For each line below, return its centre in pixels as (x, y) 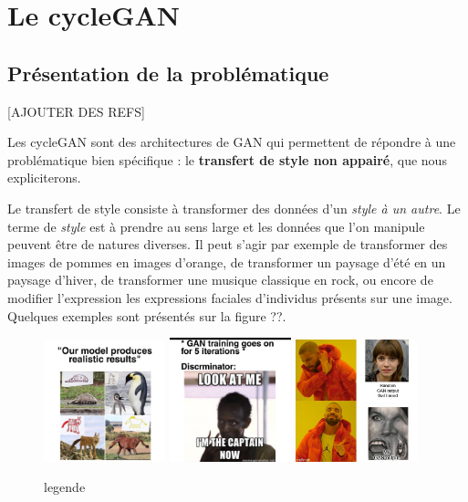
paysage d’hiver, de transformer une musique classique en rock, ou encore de (220, 280)
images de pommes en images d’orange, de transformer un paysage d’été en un (227, 261)
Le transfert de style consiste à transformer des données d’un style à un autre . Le (234, 208)
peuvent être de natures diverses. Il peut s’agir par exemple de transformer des (228, 244)
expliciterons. (44, 178)
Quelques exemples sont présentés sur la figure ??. (147, 315)
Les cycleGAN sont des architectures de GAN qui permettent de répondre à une (232, 142)
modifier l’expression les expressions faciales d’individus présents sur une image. (230, 297)
